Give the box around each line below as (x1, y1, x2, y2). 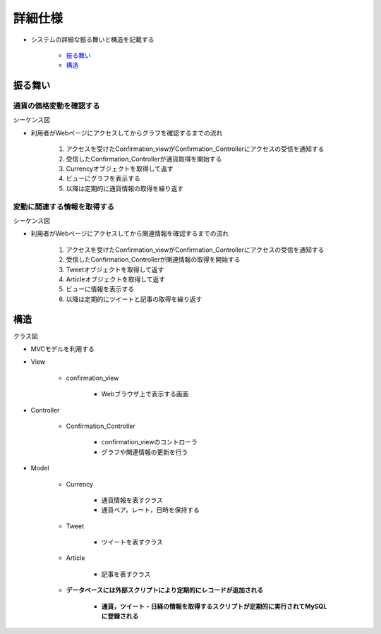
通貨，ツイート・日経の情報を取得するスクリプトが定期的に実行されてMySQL (101, 602, 327, 610)
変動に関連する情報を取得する (13, 202, 115, 212)
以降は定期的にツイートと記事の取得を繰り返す (66, 295, 202, 303)
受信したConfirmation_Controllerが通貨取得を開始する (66, 154, 222, 163)
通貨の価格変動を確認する (13, 101, 100, 111)
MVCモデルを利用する (30, 345, 95, 353)
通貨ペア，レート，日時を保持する (101, 506, 200, 514)
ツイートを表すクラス (101, 538, 164, 547)
